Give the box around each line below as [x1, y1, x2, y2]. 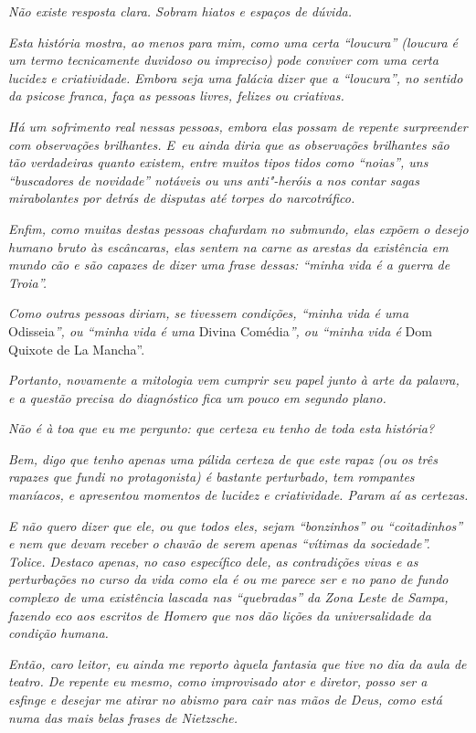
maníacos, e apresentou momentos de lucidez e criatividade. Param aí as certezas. [8, 485, 469, 505]
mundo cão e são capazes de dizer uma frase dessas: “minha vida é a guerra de [8, 255, 450, 274]
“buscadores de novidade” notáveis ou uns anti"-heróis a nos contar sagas [8, 170, 419, 189]
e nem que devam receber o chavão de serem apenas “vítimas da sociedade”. [8, 534, 430, 553]
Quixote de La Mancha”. [8, 339, 145, 358]
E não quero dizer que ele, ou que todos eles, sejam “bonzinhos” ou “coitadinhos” [8, 515, 463, 535]
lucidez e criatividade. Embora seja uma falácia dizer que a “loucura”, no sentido [8, 68, 463, 87]
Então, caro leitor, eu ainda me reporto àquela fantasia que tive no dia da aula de [8, 653, 467, 673]
